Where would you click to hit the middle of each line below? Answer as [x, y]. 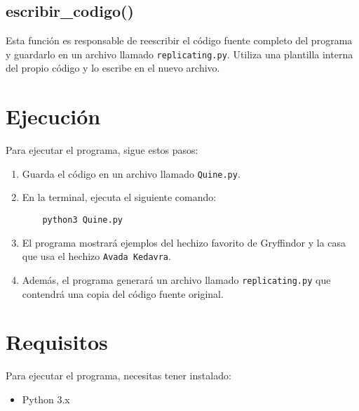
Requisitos [57, 342]
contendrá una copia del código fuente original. [123, 293]
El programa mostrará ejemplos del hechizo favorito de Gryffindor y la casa [184, 242]
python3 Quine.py [82, 220]
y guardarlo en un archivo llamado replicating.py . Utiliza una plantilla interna [179, 54]
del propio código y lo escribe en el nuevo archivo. [113, 68]
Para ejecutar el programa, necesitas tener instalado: [118, 376]
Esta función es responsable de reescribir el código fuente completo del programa [179, 40]
